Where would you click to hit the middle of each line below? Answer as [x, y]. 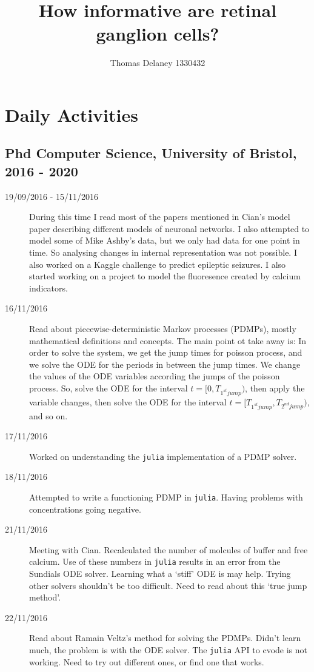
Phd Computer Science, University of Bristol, [151, 153]
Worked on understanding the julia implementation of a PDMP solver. [163, 456]
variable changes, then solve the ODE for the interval [128, 401]
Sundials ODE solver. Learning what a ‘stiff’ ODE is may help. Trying [160, 574]
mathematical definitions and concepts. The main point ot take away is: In [168, 340]
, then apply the [275, 388]
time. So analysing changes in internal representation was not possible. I [163, 252]
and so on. [48, 415]
